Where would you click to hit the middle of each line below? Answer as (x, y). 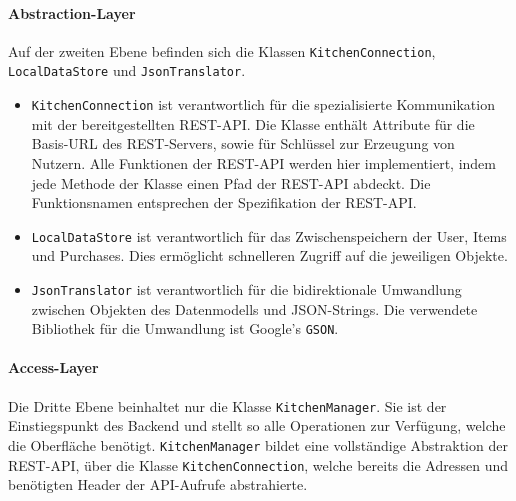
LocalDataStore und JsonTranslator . (127, 70)
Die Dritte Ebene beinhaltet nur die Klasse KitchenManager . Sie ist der (227, 405)
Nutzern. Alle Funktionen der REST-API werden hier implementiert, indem (263, 162)
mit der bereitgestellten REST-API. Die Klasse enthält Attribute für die (253, 123)
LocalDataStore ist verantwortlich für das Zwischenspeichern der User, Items (269, 235)
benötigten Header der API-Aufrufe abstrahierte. (158, 484)
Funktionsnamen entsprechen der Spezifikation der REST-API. (224, 202)
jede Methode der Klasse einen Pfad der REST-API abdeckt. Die (231, 182)
